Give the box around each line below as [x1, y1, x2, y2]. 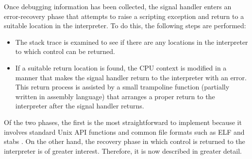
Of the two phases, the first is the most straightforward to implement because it [4, 117, 242, 127]
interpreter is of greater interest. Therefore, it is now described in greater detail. [4, 145, 242, 156]
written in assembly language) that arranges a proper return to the [15, 91, 215, 101]
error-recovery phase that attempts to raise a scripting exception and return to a [4, 11, 244, 21]
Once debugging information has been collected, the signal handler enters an [4, 1, 232, 11]
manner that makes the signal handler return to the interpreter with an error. [15, 72, 247, 82]
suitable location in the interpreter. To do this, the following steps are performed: [4, 20, 246, 31]
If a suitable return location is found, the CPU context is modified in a [15, 62, 227, 72]
